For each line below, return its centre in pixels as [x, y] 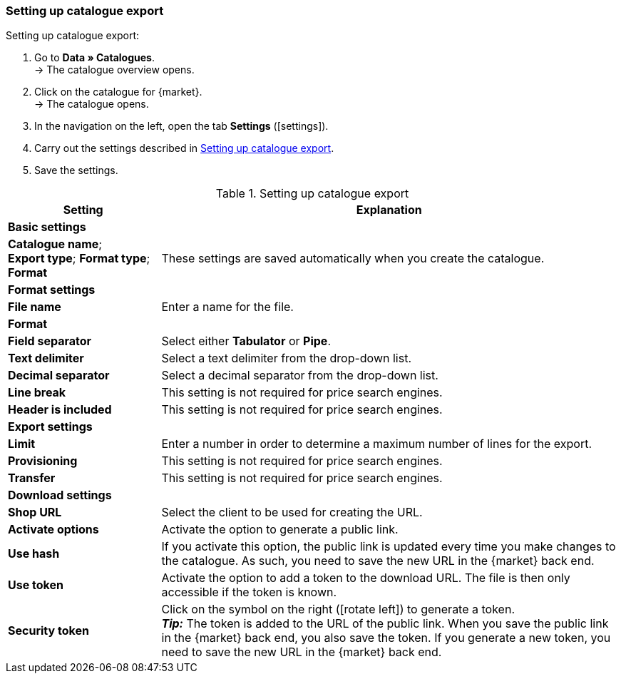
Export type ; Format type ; [79, 259]
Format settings [52, 290]
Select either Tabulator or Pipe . [246, 341]
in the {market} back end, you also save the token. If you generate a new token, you [386, 638]
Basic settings [47, 227]
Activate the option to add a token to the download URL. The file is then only [366, 578]
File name [35, 307]
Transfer [32, 478]
